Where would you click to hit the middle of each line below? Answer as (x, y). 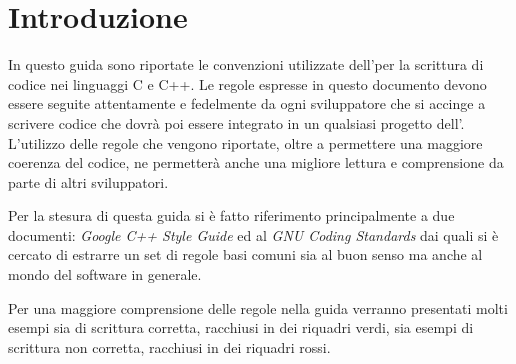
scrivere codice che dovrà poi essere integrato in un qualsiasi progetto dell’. (236, 122)
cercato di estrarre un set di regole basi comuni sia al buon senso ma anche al (245, 254)
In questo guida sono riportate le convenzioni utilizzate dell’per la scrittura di (246, 64)
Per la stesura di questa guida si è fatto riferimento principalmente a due (231, 215)
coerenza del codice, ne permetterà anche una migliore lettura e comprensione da (256, 162)
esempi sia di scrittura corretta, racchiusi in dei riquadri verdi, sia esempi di (241, 327)
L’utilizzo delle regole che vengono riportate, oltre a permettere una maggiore (245, 142)
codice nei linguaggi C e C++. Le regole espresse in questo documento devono (247, 83)
